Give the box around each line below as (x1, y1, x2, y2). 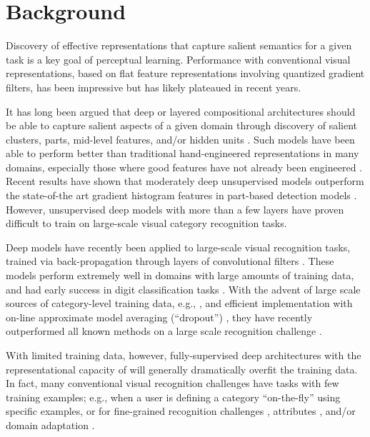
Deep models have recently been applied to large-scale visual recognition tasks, (6, 239, 351, 254)
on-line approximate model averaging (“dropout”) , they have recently (6, 309, 313, 324)
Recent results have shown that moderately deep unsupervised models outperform (6, 174, 364, 189)
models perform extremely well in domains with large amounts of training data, (6, 268, 354, 283)
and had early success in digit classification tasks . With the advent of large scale (6, 281, 361, 296)
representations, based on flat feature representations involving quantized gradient (6, 66, 365, 81)
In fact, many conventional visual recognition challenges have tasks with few (6, 376, 339, 391)
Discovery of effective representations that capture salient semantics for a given (6, 38, 352, 53)
